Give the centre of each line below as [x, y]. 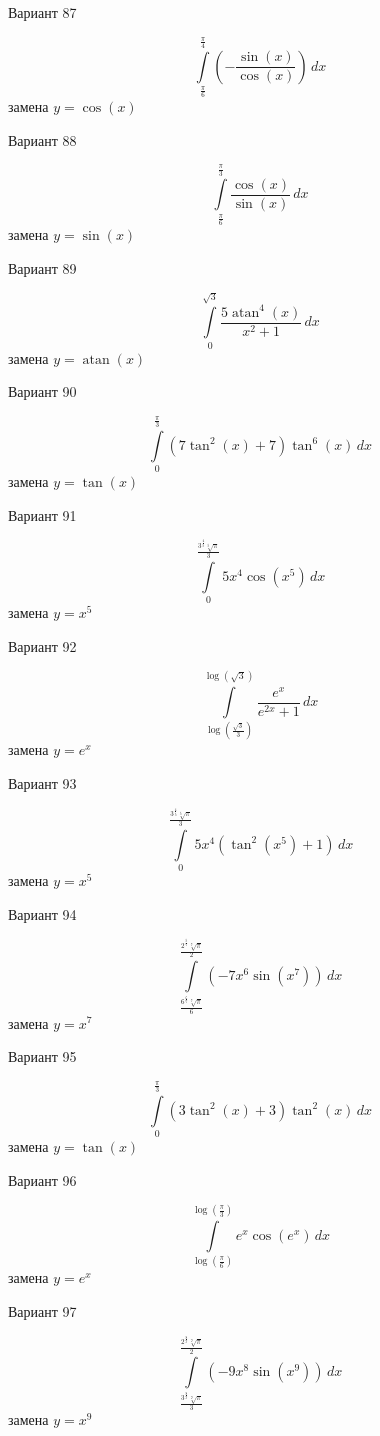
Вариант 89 [42, 267]
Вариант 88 [42, 139]
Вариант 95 [42, 1056]
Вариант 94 [42, 913]
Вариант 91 [42, 514]
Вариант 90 [42, 391]
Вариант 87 [42, 12]
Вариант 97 [42, 1310]
